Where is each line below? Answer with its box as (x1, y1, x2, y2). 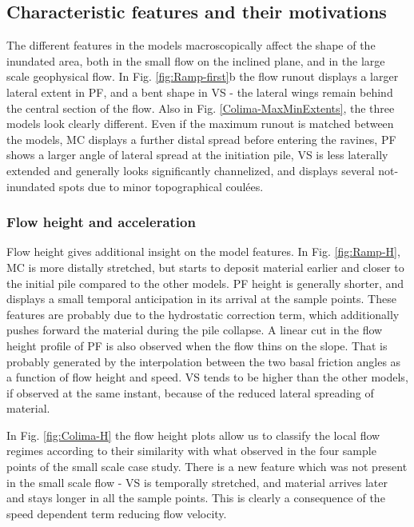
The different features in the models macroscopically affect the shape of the (6, 37, 376, 54)
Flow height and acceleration (6, 212, 196, 232)
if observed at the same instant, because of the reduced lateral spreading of (6, 384, 374, 401)
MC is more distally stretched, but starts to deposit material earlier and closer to (6, 258, 404, 275)
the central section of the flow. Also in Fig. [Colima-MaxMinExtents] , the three (6, 99, 395, 116)
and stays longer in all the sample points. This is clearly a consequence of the (6, 489, 385, 506)
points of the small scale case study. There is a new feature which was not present (6, 458, 408, 475)
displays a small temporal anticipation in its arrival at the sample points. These (6, 290, 396, 307)
